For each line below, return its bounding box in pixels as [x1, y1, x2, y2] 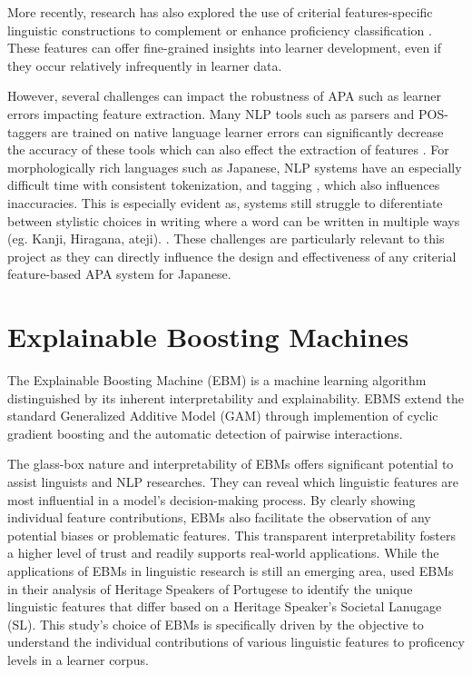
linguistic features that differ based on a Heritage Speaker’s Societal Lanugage [7, 597, 442, 616]
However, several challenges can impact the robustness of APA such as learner [7, 86, 442, 105]
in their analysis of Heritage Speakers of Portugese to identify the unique [7, 579, 413, 598]
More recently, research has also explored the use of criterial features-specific [7, 3, 433, 21]
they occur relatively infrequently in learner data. [7, 55, 282, 74]
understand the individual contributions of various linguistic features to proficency [7, 632, 465, 651]
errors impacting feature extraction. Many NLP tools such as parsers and [7, 104, 415, 123]
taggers [7, 122, 47, 141]
